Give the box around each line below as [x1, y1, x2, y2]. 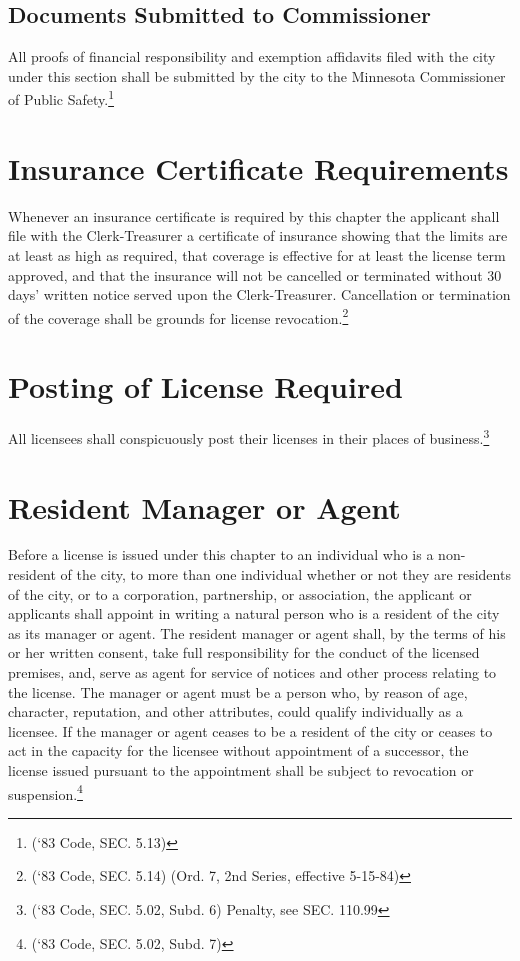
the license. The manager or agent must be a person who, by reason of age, [8, 681, 468, 702]
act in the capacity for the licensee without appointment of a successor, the [8, 740, 469, 761]
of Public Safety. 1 [8, 86, 115, 110]
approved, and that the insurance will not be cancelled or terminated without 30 [8, 264, 502, 285]
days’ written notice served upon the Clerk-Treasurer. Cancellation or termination [8, 284, 511, 305]
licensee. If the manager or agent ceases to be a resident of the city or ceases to [8, 720, 493, 741]
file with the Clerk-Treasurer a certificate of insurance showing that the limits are [8, 225, 508, 246]
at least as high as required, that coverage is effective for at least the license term [8, 244, 506, 265]
